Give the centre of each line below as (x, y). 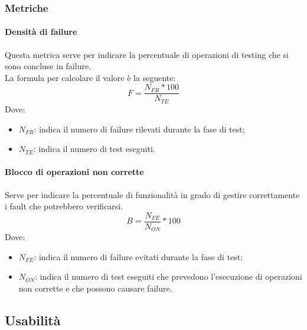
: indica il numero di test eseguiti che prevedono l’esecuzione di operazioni (169, 276)
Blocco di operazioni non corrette (74, 172)
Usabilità (33, 320)
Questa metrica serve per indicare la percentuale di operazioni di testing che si (147, 54)
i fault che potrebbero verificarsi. (64, 206)
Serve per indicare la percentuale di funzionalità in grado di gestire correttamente (152, 194)
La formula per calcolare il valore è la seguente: (90, 77)
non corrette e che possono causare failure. (95, 288)
